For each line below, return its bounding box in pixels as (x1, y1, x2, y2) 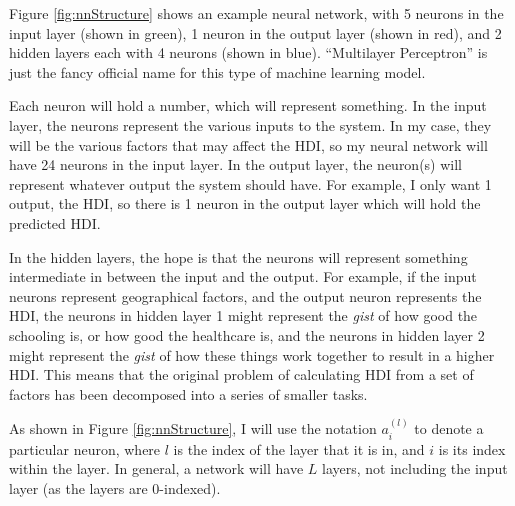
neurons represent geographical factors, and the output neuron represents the (9, 285, 482, 306)
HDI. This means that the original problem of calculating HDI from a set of (9, 364, 474, 385)
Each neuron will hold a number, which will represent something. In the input (9, 95, 487, 116)
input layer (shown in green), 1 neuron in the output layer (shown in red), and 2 (9, 22, 502, 43)
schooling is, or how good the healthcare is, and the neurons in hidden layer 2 (9, 324, 485, 345)
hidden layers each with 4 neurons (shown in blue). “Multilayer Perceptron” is (9, 42, 488, 63)
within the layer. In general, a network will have (9, 458, 304, 479)
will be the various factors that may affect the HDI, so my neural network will (9, 134, 488, 155)
